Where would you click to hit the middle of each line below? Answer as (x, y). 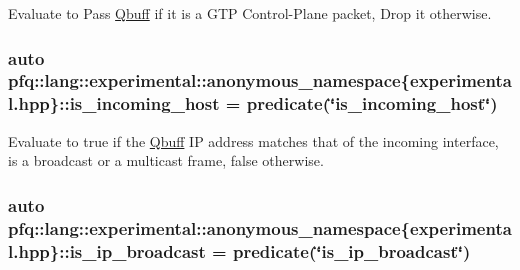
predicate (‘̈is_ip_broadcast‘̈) (352, 250)
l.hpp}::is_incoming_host (114, 103)
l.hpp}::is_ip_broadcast (107, 250)
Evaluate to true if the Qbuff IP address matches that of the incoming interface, (253, 140)
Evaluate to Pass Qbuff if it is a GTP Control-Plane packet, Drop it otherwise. (250, 13)
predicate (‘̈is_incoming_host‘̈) (372, 103)
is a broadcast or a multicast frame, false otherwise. (166, 160)
